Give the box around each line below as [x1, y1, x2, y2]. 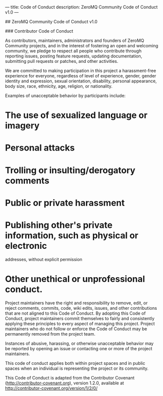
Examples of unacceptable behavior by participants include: [5, 93, 126, 98]
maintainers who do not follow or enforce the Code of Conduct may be [5, 326, 147, 332]
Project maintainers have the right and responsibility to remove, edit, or [5, 300, 148, 306]
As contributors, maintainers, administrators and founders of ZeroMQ [5, 38, 144, 43]
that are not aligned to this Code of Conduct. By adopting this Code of [5, 310, 146, 316]
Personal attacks [5, 142, 75, 153]
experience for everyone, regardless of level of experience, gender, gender [5, 73, 157, 78]
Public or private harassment [5, 197, 125, 208]
